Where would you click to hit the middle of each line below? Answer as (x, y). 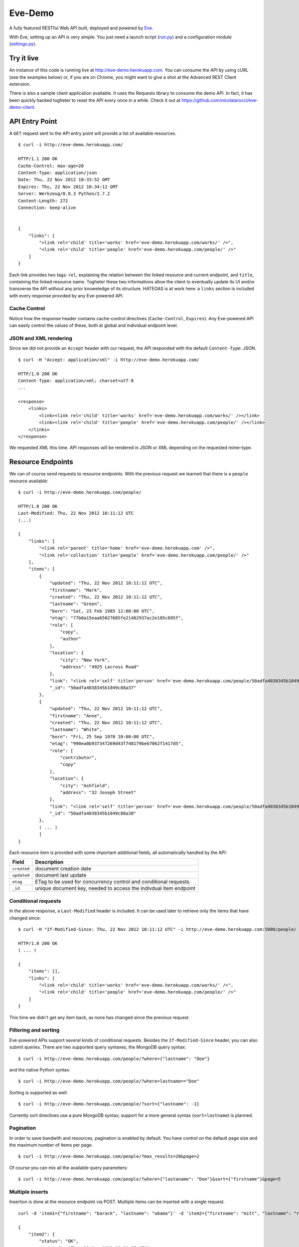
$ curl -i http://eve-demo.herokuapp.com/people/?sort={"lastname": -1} (109, 1104)
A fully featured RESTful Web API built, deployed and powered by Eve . (81, 28)
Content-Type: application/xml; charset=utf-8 (76, 381)
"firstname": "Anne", (76, 716)
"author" (71, 639)
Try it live (24, 58)
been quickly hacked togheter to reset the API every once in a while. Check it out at (95, 100)
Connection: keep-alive (47, 208)
